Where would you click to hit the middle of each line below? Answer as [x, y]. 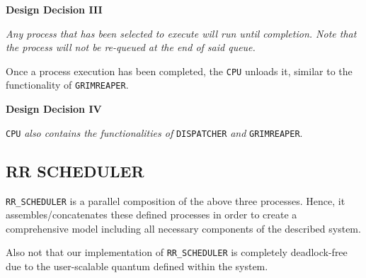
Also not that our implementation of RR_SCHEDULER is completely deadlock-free [177, 252]
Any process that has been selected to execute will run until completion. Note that [181, 33]
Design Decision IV [54, 109]
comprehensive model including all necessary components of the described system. [183, 228]
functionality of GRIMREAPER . [67, 85]
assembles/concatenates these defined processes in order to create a [151, 215]
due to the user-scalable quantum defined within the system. [137, 266]
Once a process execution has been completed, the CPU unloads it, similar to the [179, 71]
